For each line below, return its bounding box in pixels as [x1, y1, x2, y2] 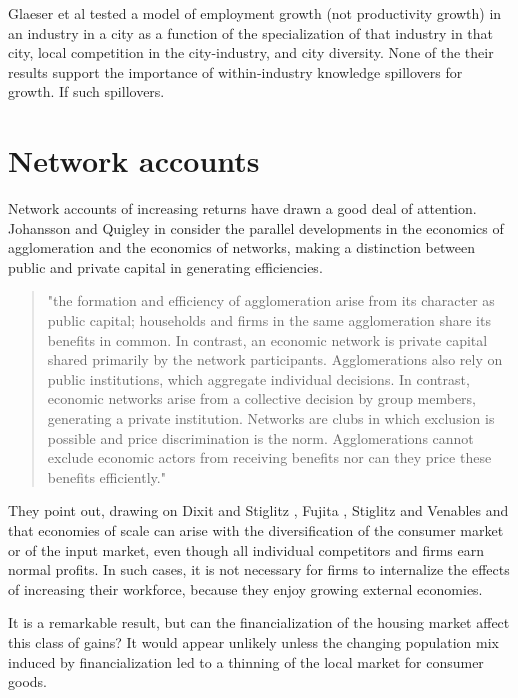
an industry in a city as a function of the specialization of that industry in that [8, 22, 494, 43]
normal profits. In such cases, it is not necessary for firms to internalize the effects [8, 559, 510, 580]
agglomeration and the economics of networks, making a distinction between [8, 237, 475, 258]
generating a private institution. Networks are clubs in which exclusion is [47, 408, 495, 429]
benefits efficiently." [47, 466, 166, 487]
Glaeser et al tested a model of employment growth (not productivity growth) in [8, 3, 502, 23]
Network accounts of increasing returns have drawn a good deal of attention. [8, 198, 477, 219]
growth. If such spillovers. [8, 81, 165, 102]
